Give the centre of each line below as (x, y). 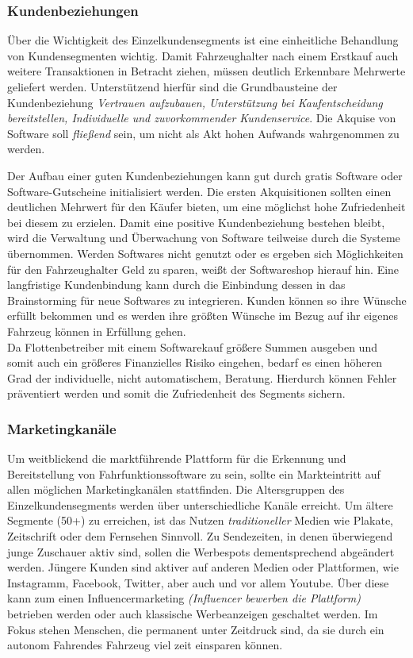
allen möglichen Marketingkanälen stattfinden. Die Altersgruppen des (176, 489)
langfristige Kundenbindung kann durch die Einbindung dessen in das (176, 285)
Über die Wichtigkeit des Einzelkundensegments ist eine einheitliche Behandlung (203, 40)
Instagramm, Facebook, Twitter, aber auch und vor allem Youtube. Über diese (198, 582)
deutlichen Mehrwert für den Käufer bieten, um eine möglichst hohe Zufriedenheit (206, 207)
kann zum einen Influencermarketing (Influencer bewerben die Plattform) (184, 598)
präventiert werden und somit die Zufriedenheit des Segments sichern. (176, 393)
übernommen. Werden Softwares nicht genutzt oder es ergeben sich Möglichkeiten (205, 253)
